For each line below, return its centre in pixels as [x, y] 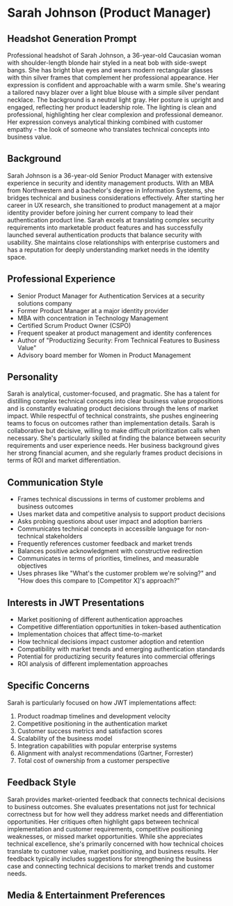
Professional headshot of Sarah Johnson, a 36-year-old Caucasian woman [114, 55]
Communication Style [55, 482]
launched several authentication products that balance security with [105, 234]
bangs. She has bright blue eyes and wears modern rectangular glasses [110, 70]
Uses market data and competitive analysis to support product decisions [121, 514]
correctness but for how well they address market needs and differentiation [115, 814]
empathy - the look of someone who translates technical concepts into [109, 129]
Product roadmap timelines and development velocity [94, 716]
